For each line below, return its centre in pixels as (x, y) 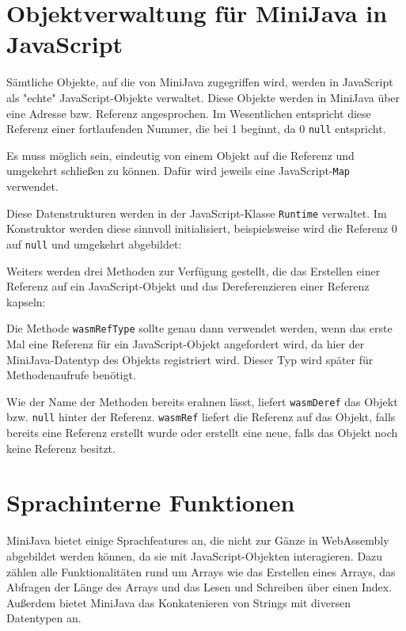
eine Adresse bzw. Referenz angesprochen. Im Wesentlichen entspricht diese (189, 113)
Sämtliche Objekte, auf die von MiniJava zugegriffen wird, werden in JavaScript (200, 82)
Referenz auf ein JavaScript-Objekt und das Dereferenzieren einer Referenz (188, 286)
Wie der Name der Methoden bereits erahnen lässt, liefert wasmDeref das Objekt (202, 401)
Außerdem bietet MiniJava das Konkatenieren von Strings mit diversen (178, 602)
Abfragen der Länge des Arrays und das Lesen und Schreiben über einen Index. (199, 587)
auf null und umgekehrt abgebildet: (94, 243)
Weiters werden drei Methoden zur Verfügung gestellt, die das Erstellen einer (194, 270)
